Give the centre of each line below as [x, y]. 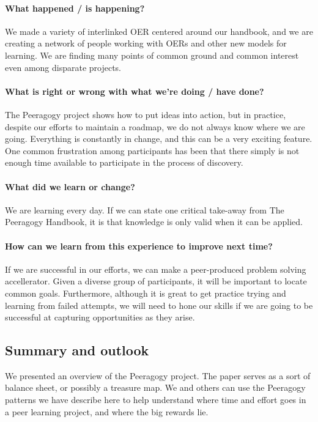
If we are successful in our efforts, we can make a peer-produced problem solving [156, 269]
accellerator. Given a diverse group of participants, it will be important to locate [156, 281]
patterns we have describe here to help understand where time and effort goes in [156, 400]
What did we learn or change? [70, 186]
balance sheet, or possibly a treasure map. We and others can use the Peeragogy [155, 387]
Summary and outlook [77, 350]
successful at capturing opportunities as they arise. [100, 317]
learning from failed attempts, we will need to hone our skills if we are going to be [159, 305]
